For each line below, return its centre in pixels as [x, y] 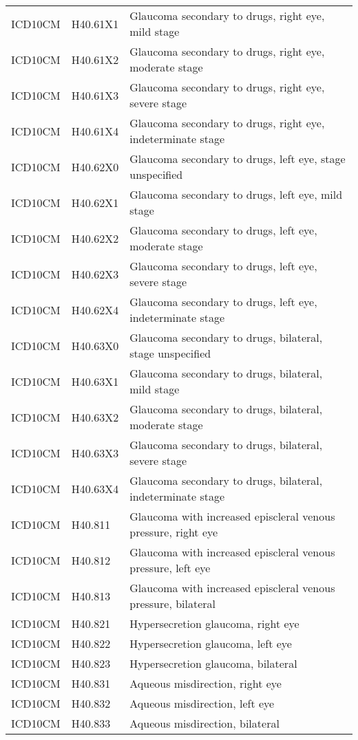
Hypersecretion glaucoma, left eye [211, 643]
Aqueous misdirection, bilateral [204, 723]
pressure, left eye [170, 568]
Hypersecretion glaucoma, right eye [214, 623]
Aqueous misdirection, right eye [206, 683]
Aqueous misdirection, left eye [202, 703]
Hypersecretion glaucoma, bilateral [213, 663]
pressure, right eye [174, 532]
